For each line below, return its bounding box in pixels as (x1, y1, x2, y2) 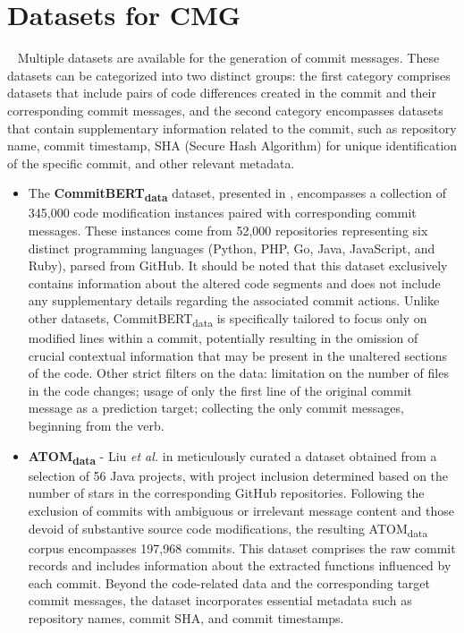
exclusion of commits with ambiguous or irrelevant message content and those (28, 500, 454, 519)
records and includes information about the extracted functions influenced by (28, 556, 451, 575)
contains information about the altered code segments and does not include (28, 273, 441, 292)
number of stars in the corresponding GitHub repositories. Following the (28, 483, 425, 502)
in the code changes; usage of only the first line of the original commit (28, 381, 413, 399)
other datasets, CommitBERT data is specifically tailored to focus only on (28, 308, 427, 329)
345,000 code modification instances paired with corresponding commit (28, 203, 417, 222)
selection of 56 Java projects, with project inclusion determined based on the (28, 466, 449, 484)
